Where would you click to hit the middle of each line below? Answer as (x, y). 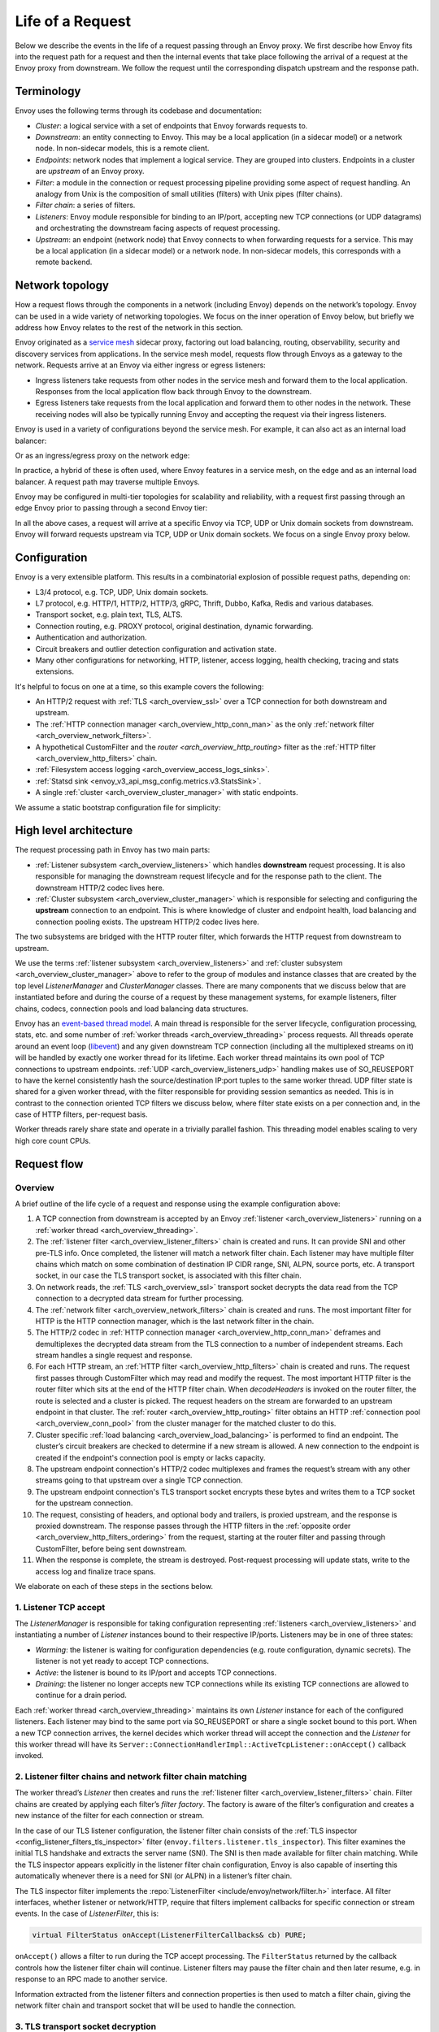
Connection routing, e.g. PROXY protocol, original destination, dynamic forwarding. (174, 626)
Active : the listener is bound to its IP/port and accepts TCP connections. (156, 1672)
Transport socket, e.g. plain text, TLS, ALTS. (109, 614)
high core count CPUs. (53, 1140)
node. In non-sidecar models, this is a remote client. (122, 148)
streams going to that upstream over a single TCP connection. (139, 1480)
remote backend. (64, 262)
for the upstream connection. (84, 1503)
